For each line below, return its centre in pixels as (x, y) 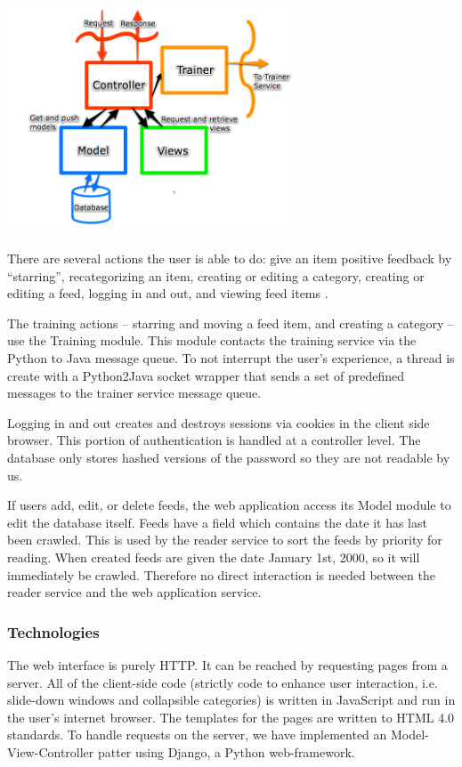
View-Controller (51, 751)
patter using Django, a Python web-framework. (226, 751)
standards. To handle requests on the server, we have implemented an (197, 735)
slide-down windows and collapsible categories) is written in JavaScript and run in (231, 700)
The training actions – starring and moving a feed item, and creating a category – (231, 323)
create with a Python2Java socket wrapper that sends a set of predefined (206, 375)
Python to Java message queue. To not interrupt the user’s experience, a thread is (231, 358)
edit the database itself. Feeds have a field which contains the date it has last (217, 522)
